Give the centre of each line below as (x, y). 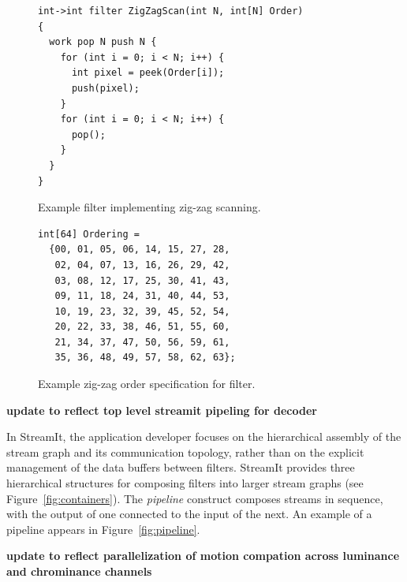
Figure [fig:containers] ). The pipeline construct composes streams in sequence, (195, 498)
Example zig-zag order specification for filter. (147, 384)
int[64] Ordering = (89, 234)
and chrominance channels (79, 571)
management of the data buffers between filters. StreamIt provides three (181, 467)
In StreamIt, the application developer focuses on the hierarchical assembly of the (204, 436)
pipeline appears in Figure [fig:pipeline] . (103, 529)
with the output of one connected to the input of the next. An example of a (189, 514)
